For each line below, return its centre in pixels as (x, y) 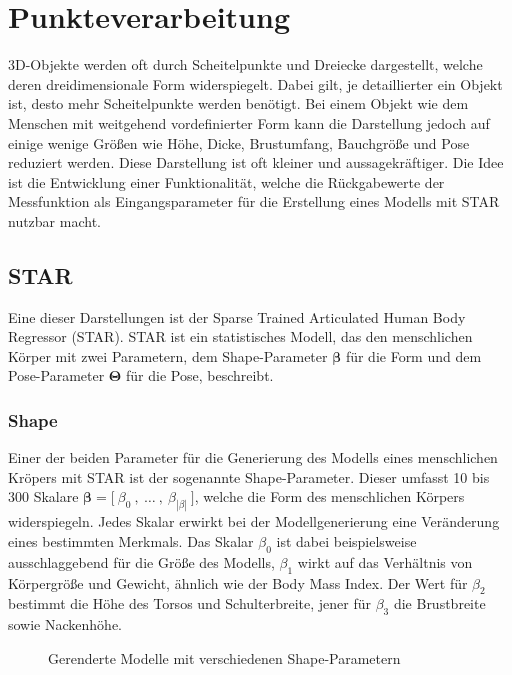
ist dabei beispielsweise (346, 540)
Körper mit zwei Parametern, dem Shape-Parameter (168, 355)
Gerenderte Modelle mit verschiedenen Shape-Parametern (224, 657)
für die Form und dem (413, 355)
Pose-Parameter (56, 375)
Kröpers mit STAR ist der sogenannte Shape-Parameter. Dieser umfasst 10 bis (249, 476)
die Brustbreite (439, 603)
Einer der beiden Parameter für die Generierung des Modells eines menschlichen (253, 457)
